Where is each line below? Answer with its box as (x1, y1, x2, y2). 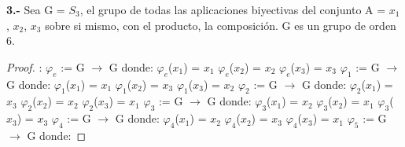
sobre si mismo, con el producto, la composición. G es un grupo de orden (45, 17, 396, 33)
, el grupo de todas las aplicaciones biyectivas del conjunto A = (79, 2, 386, 17)
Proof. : (6, 58, 42, 75)
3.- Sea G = (6, 2, 65, 17)
